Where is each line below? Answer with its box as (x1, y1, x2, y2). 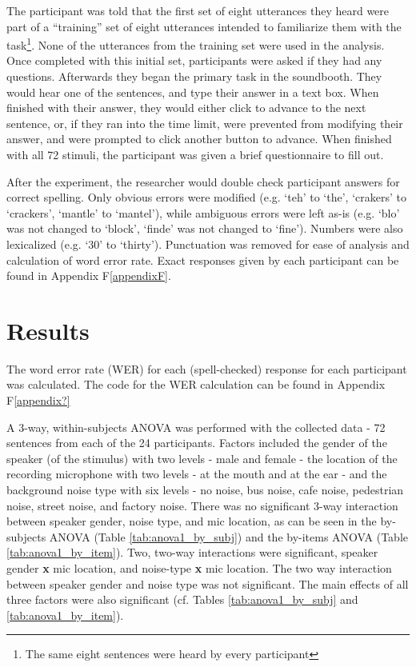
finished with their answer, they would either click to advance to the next (6, 99, 366, 116)
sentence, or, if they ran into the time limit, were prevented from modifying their (6, 114, 403, 131)
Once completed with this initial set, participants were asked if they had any (6, 52, 382, 69)
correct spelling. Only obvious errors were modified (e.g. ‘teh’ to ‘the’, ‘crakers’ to (6, 189, 406, 206)
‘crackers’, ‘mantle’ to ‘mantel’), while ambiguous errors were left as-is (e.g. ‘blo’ (6, 204, 400, 221)
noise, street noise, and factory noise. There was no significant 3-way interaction (6, 497, 398, 513)
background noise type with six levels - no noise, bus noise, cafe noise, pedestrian (6, 481, 404, 498)
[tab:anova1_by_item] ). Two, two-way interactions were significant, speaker (6, 544, 378, 561)
